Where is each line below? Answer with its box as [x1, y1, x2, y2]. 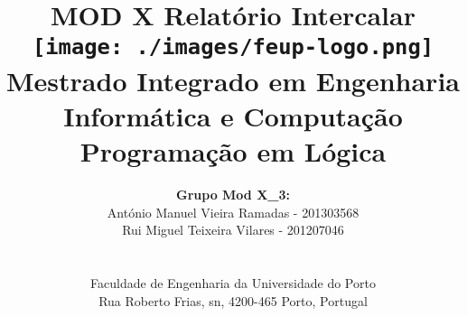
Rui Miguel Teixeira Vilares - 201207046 [122, 220, 344, 239]
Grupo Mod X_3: [176, 185, 290, 203]
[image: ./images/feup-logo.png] [32, 34, 434, 60]
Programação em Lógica [79, 133, 387, 170]
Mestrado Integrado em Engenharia [6, 61, 460, 98]
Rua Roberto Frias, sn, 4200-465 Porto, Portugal [98, 291, 368, 310]
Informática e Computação [63, 97, 403, 134]
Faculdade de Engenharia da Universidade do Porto [90, 273, 376, 292]
